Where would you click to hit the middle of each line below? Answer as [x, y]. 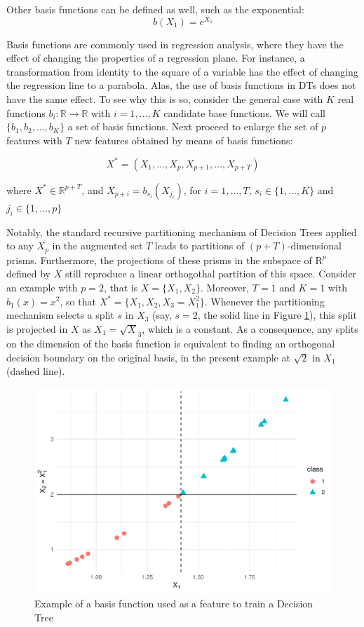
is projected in [37, 328]
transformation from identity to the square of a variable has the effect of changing [182, 71]
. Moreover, [225, 287]
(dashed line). [36, 371]
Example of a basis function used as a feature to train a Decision [174, 604]
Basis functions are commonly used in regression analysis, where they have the [175, 44]
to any [20, 246]
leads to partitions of [200, 246]
